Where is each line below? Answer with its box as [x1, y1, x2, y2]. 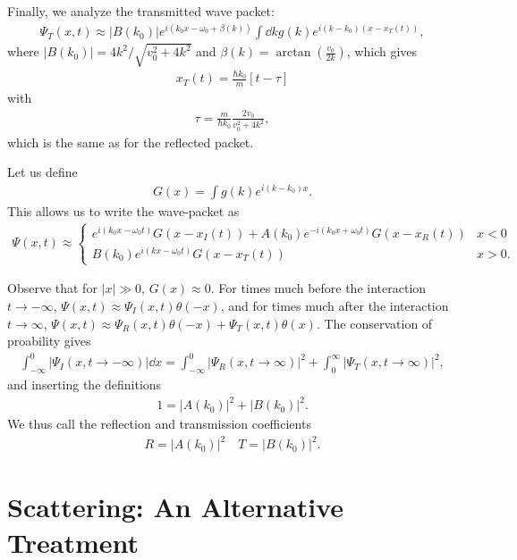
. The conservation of [316, 313, 433, 332]
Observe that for [7, 279, 97, 297]
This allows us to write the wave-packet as [7, 201, 240, 220]
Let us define [7, 163, 78, 181]
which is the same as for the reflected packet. [7, 132, 254, 151]
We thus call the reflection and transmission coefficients [7, 414, 311, 433]
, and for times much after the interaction [220, 296, 449, 314]
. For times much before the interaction [210, 279, 427, 297]
